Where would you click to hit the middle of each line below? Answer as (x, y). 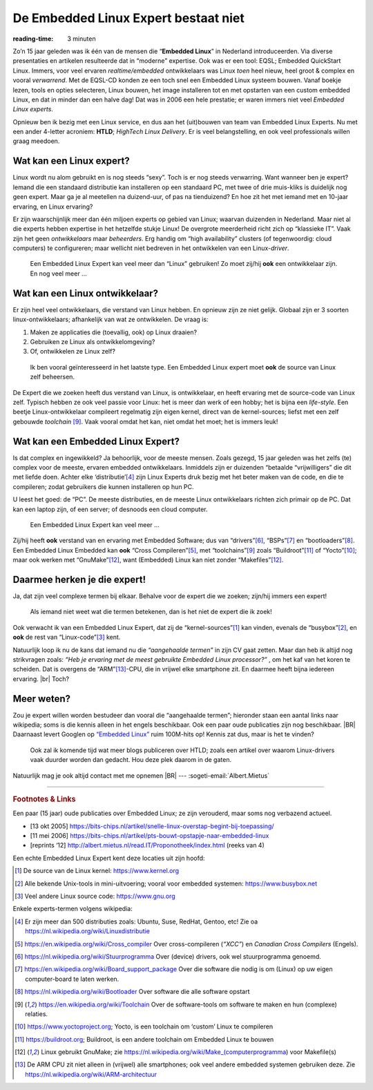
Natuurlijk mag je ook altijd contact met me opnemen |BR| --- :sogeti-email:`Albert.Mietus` (141, 775)
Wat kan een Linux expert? (71, 161)
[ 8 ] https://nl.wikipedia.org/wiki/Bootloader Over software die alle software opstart (132, 992)
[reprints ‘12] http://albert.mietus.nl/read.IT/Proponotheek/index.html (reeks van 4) (147, 845)
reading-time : (33, 39)
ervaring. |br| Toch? (41, 679)
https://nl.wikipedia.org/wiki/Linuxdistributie (87, 931)
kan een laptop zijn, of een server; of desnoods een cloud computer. (110, 509)
